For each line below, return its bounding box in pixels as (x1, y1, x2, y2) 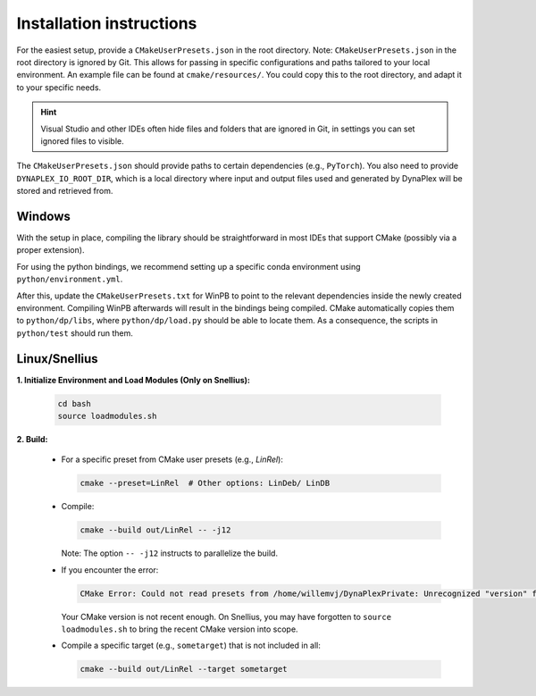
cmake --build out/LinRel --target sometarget (80, 664, 288, 675)
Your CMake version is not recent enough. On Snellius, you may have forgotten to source (61, 611, 392, 622)
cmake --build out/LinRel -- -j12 (80, 525, 231, 535)
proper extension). (16, 245, 85, 256)
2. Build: (16, 433, 48, 444)
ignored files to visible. (40, 135, 124, 147)
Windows (16, 208, 71, 223)
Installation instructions (16, 13, 197, 33)
